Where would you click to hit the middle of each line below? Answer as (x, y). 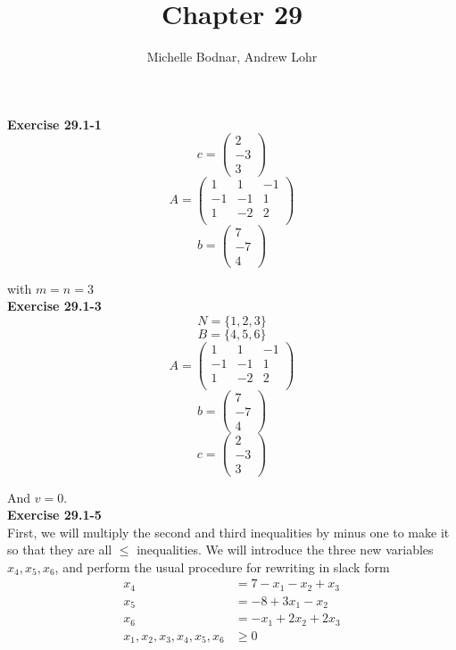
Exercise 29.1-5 (54, 515)
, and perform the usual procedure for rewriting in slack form (222, 567)
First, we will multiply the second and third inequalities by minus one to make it (228, 532)
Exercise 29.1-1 (54, 124)
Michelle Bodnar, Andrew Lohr (232, 57)
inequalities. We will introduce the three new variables (285, 550)
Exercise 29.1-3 (54, 306)
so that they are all (60, 550)
